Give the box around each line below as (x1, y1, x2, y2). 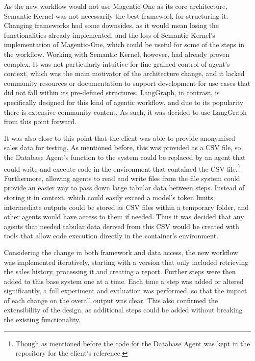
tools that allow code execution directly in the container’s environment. (4, 231, 218, 241)
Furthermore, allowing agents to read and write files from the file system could (4, 173, 240, 183)
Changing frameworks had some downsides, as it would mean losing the (4, 20, 219, 30)
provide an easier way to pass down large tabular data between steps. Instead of (4, 182, 245, 193)
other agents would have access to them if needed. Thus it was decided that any (4, 211, 244, 222)
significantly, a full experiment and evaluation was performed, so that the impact (4, 285, 247, 296)
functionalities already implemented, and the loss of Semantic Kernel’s (4, 29, 215, 40)
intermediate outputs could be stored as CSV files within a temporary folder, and (4, 202, 249, 212)
